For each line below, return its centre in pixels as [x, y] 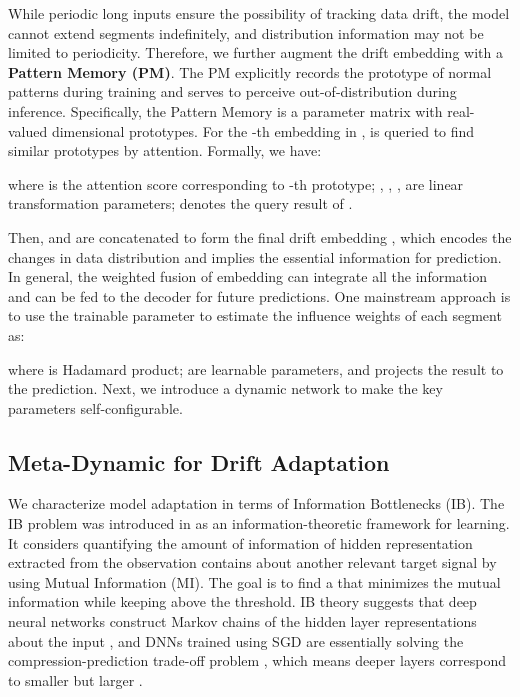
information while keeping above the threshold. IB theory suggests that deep [242, 601]
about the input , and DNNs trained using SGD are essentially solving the [236, 640]
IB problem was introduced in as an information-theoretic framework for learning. [259, 523]
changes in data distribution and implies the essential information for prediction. [255, 256]
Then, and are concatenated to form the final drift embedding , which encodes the [260, 236]
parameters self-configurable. [95, 407]
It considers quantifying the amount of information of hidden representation [240, 542]
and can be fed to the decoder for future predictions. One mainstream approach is [259, 295]
